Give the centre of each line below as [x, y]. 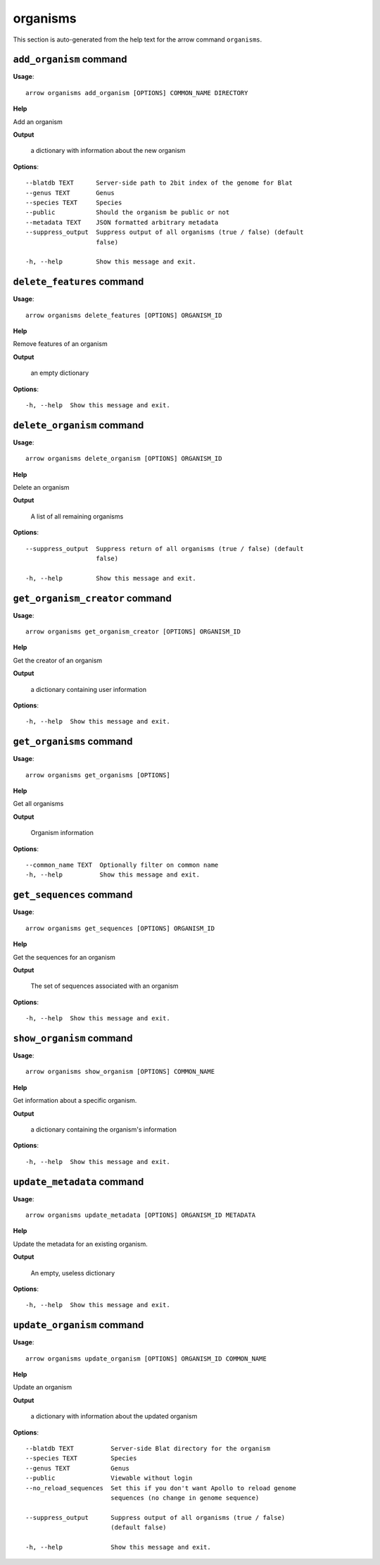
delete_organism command [78, 425]
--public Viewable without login [109, 1478]
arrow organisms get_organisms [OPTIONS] [98, 775]
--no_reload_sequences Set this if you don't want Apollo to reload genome [161, 1488]
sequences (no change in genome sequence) [185, 1498]
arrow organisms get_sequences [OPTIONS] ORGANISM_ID [120, 928]
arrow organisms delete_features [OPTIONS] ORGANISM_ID [124, 315]
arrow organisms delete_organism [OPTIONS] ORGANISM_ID [124, 459]
